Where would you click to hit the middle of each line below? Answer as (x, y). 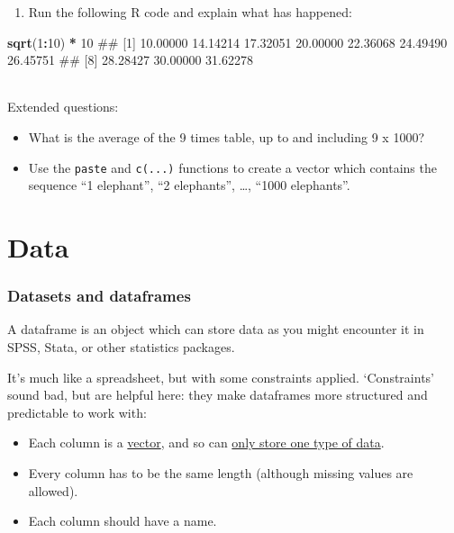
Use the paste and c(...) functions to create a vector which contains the (232, 167)
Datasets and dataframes (99, 296)
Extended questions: (63, 107)
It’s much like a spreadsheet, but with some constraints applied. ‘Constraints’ (221, 377)
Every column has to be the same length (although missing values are (221, 472)
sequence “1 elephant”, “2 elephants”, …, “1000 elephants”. (189, 185)
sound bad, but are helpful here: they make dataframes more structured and (218, 395)
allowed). (53, 490)
